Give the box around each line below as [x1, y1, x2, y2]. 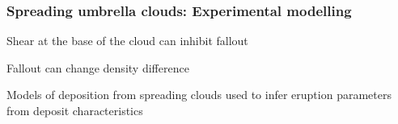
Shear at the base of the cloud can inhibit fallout [6, 32, 248, 49]
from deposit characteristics [6, 102, 143, 118]
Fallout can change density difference [6, 59, 189, 76]
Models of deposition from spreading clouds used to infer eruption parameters [6, 86, 392, 103]
